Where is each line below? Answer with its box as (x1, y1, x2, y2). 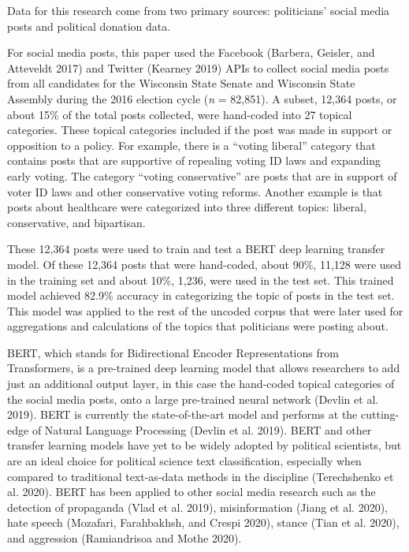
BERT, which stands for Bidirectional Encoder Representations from (7, 344, 339, 360)
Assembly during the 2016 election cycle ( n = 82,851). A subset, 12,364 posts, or (7, 90, 397, 106)
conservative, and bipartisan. (7, 214, 146, 230)
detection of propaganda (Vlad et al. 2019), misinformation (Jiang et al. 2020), (7, 498, 388, 515)
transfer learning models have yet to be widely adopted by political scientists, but (7, 437, 402, 453)
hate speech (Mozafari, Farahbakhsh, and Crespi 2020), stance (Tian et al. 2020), (7, 514, 400, 531)
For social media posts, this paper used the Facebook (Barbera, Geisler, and (7, 44, 375, 61)
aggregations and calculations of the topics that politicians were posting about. (7, 318, 389, 334)
